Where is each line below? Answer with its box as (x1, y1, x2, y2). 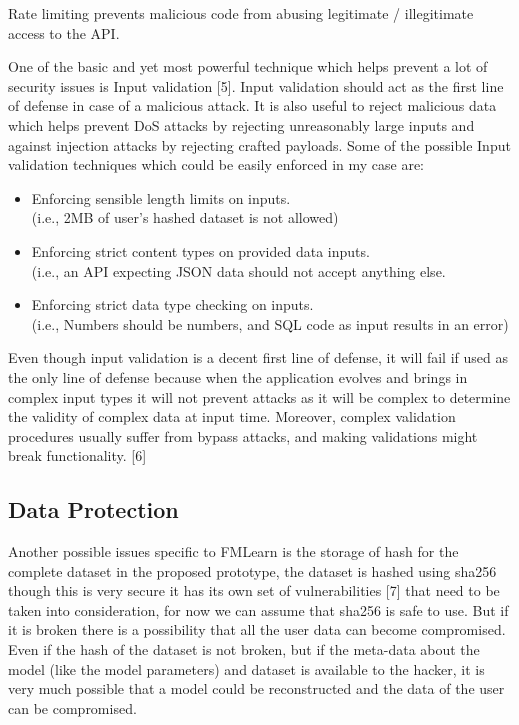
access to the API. (8, 22, 120, 43)
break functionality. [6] (8, 445, 147, 466)
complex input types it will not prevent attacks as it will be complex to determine (8, 386, 511, 407)
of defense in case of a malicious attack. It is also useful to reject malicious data (8, 95, 497, 116)
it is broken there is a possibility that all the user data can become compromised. (8, 619, 506, 640)
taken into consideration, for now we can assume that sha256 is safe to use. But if (8, 599, 509, 620)
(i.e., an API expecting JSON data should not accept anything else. (31, 260, 446, 281)
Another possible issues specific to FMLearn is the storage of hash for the (8, 541, 459, 562)
